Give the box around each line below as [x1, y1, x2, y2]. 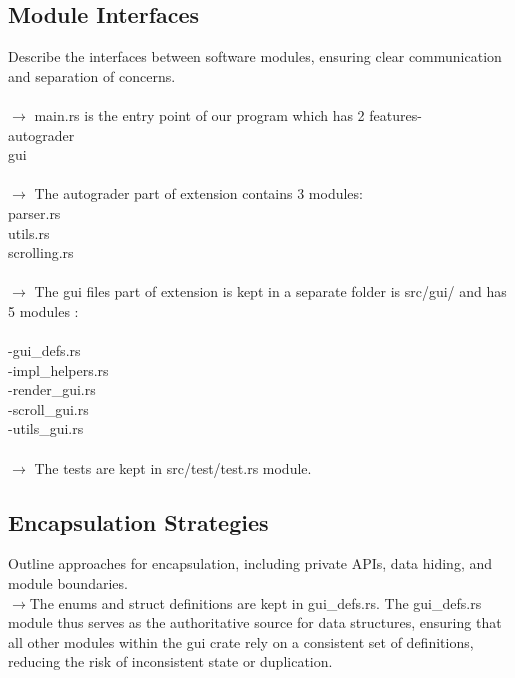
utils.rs [8, 222, 50, 243]
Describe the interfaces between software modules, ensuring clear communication [8, 46, 502, 67]
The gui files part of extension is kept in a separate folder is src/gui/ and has [34, 281, 507, 302]
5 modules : [8, 300, 79, 321]
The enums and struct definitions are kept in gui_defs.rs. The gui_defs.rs [29, 592, 482, 613]
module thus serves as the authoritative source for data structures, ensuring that [8, 612, 502, 633]
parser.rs [8, 202, 61, 223]
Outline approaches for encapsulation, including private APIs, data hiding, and [8, 553, 493, 574]
